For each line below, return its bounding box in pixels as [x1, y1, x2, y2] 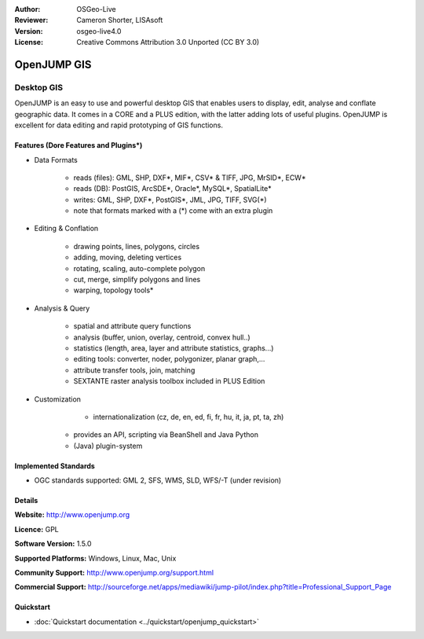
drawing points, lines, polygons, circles [73, 241, 200, 251]
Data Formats [34, 155, 78, 164]
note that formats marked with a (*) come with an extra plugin [73, 206, 273, 215]
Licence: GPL [14, 524, 59, 534]
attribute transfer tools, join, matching [73, 365, 196, 375]
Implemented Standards [14, 461, 96, 471]
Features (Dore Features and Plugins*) [14, 141, 143, 150]
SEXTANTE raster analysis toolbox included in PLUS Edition [73, 376, 265, 386]
